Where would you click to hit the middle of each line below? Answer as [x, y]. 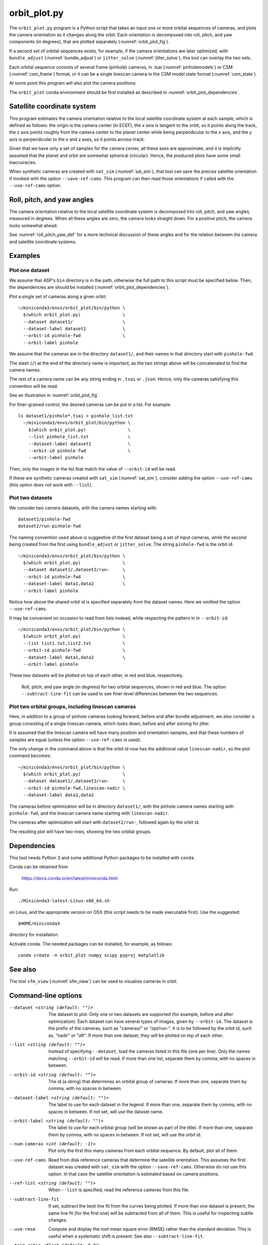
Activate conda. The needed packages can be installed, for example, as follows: [91, 944]
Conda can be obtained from [38, 867]
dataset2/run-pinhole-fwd [50, 526]
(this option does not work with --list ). [51, 485]
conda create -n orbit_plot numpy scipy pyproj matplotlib [91, 955]
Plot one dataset [29, 270]
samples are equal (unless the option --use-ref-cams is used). [75, 740]
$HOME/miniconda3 [39, 924]
